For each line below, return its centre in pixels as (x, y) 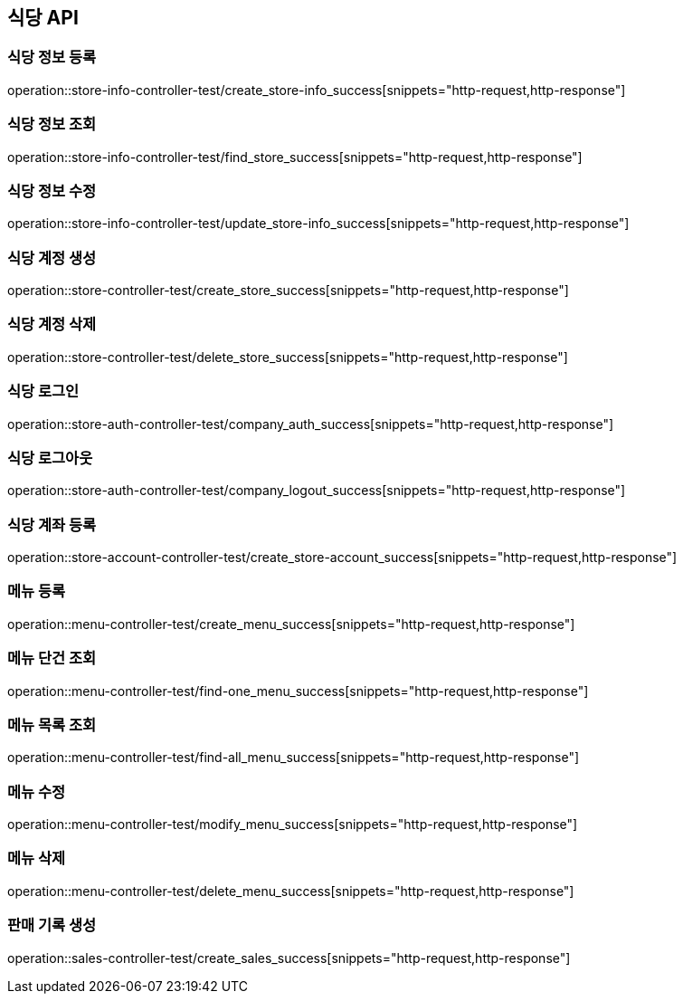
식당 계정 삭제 (52, 324)
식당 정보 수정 (52, 191)
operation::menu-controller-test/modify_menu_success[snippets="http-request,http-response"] (293, 825)
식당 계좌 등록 (52, 524)
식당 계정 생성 (52, 257)
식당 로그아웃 (50, 458)
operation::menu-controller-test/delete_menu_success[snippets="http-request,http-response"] (291, 891)
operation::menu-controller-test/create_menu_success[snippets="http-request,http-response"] (291, 624)
